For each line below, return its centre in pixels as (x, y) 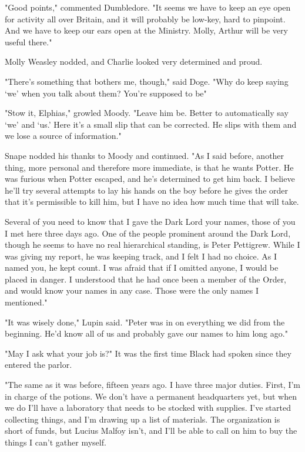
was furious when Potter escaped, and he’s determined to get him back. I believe (150, 179)
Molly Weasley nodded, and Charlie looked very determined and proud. (134, 62)
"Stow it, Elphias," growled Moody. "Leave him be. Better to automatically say (147, 113)
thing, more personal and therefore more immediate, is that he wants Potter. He (149, 167)
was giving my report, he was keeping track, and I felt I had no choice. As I (141, 256)
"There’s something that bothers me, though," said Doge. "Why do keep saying (147, 81)
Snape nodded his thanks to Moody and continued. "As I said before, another (145, 155)
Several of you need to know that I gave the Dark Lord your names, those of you (150, 221)
